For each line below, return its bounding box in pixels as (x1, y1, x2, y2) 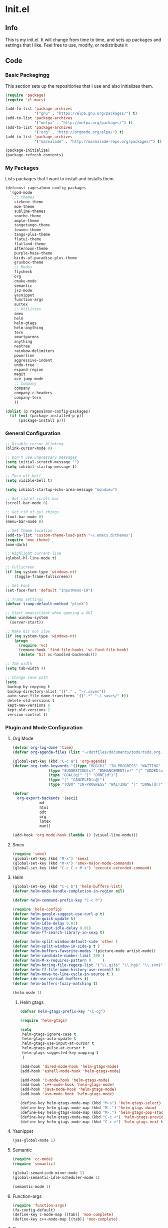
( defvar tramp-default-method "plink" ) (5, 601, 88, 606)
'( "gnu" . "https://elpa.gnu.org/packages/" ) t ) (34, 111, 137, 116)
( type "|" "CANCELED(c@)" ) (48, 777, 105, 782)
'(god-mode (9, 190, 32, 195)
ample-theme (14, 218, 39, 223)
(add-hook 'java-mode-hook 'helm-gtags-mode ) (19, 1087, 116, 1092)
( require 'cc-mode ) (12, 1157, 53, 1162)
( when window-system (5, 615, 48, 621)
